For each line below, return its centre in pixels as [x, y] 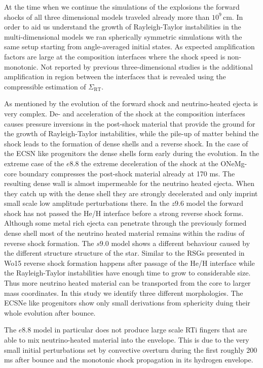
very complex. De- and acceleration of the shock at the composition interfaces [125, 113]
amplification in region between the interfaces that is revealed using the [115, 76]
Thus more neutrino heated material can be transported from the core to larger [127, 283]
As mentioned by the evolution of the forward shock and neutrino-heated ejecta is [131, 103]
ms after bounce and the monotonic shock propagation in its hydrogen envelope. [129, 360]
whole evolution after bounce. [50, 312]
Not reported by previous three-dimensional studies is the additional [147, 66]
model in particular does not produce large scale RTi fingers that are [140, 330]
